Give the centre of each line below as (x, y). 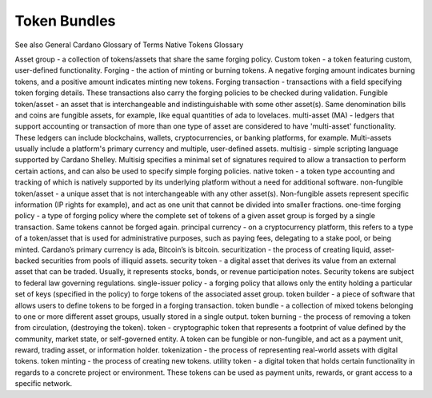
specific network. (44, 384)
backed (27, 261)
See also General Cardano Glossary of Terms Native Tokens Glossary (129, 45)
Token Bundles (65, 21)
